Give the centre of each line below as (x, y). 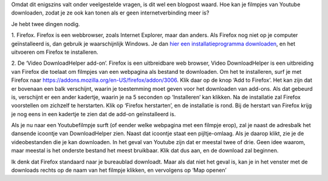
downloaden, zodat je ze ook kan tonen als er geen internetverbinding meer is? (110, 13)
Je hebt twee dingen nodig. (46, 24)
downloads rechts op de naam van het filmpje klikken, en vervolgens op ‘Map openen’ (119, 170)
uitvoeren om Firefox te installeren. (55, 52)
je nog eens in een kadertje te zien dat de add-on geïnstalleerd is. (94, 114)
